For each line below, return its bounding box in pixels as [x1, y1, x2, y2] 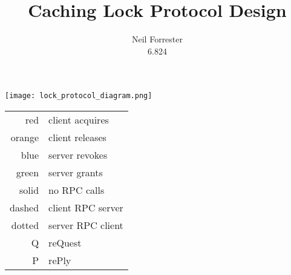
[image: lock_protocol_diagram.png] [5, 91, 152, 101]
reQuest [48, 235, 82, 250]
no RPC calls [48, 182, 105, 197]
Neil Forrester [132, 33, 183, 45]
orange [10, 130, 39, 144]
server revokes [48, 147, 108, 162]
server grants [48, 165, 103, 179]
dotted [11, 217, 39, 232]
